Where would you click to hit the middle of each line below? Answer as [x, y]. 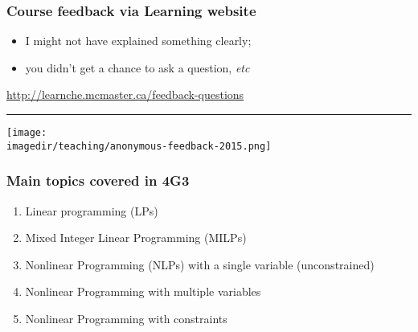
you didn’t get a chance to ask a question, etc [137, 67]
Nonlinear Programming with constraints [126, 318]
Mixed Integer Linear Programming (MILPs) [136, 238]
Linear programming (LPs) [92, 210]
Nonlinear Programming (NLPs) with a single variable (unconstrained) [200, 264]
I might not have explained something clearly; [138, 41]
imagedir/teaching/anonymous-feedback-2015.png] [139, 146]
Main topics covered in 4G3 [98, 180]
